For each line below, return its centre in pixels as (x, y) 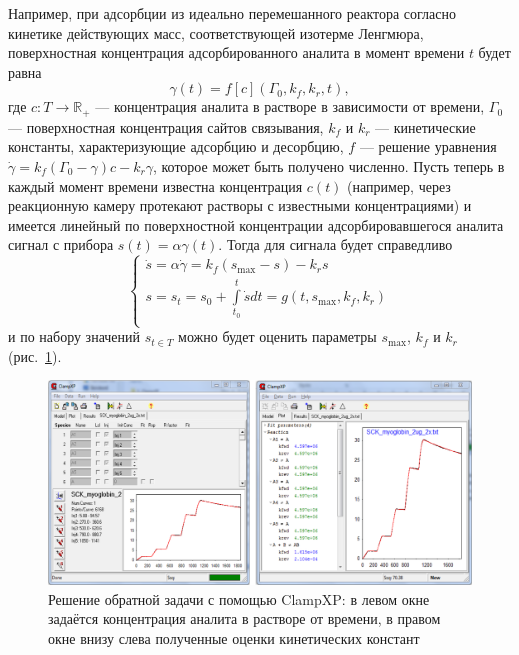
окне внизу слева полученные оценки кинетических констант (234, 638)
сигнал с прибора (61, 244)
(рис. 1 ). (35, 355)
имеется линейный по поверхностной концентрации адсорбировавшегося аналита (256, 224)
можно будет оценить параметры (277, 336)
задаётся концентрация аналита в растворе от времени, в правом (244, 618)
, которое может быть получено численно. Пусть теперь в (328, 166)
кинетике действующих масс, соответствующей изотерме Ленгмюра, (216, 32)
